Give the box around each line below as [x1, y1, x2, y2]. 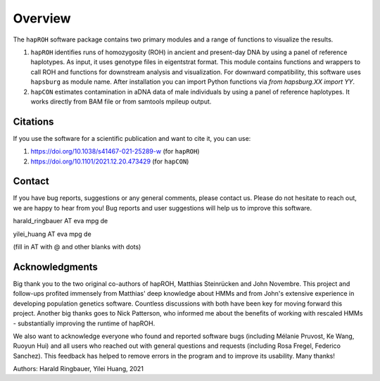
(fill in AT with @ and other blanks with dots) [13, 243, 141, 251]
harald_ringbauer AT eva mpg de [13, 217, 108, 225]
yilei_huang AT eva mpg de [13, 230, 91, 238]
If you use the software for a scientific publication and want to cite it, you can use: [13, 134, 251, 142]
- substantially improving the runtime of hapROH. [13, 319, 156, 327]
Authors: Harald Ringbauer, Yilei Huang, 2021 [13, 365, 144, 373]
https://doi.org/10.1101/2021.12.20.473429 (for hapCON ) [30, 157, 189, 165]
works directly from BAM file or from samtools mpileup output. [30, 97, 212, 106]
